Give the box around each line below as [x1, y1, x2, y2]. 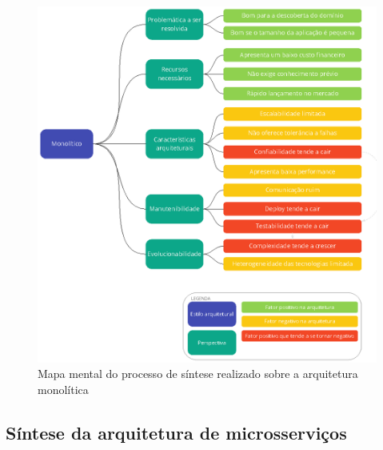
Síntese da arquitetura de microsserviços [6, 420, 347, 445]
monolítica [38, 381, 89, 398]
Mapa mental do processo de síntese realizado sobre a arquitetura [38, 365, 358, 382]
